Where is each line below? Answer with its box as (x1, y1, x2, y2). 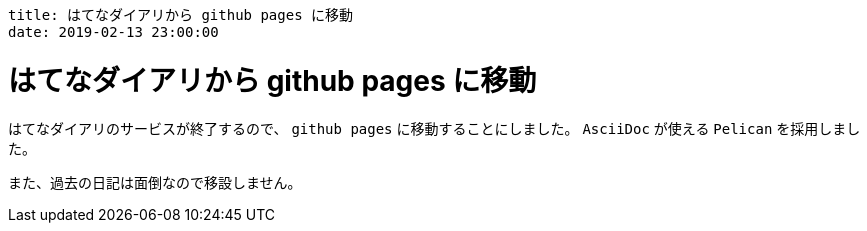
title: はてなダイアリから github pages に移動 (8, 7, 354, 23)
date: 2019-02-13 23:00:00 (8, 24, 219, 40)
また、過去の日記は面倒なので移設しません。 (8, 173, 302, 191)
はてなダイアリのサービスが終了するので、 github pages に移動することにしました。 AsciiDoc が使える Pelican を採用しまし (8, 119, 861, 137)
